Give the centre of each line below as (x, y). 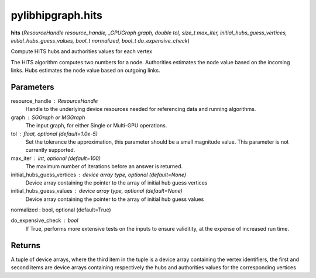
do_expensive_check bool (44, 220)
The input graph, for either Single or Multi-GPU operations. (96, 126)
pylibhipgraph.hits (56, 15)
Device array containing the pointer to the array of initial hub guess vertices (116, 183)
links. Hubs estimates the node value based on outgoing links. (85, 71)
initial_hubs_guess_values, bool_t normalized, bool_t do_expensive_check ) (100, 40)
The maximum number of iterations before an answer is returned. (104, 166)
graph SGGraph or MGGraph (48, 117)
